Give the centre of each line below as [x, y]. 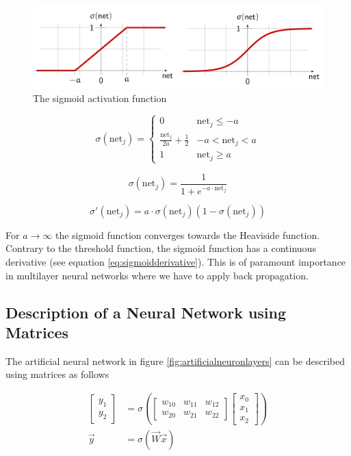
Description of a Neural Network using [146, 312]
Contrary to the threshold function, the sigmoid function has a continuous [161, 248]
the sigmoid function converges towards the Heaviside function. [187, 235]
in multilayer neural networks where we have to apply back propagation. [157, 275]
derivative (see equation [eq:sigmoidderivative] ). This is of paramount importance [176, 262]
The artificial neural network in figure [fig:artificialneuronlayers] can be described [175, 360]
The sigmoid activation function [100, 98]
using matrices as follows [57, 374]
